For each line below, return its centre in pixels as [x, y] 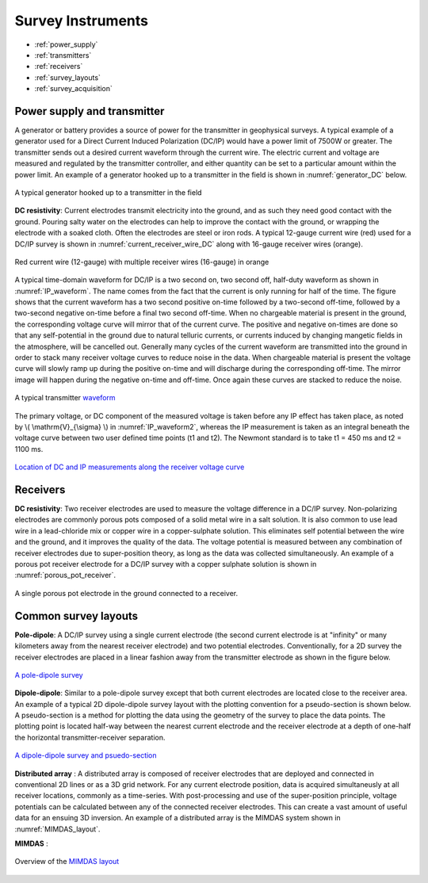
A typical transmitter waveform [65, 398]
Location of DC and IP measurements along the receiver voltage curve [130, 467]
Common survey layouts [76, 615]
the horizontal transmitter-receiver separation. [90, 737]
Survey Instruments [82, 21]
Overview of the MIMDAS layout [67, 862]
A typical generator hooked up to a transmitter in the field [108, 192]
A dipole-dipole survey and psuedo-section [86, 755]
